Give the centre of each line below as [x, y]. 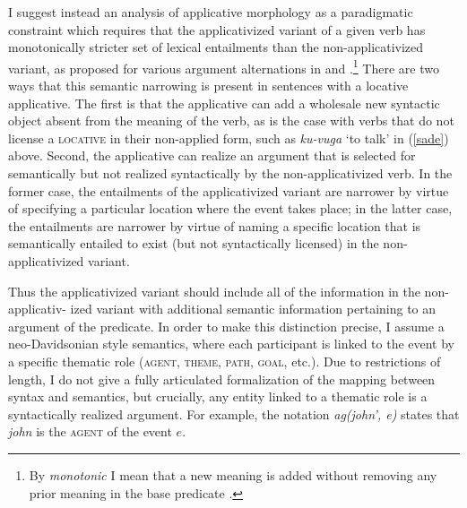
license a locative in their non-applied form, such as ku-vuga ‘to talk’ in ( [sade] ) [229, 138]
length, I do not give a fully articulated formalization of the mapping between [222, 379]
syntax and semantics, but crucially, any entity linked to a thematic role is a [218, 396]
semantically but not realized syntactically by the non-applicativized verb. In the [230, 173]
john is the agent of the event [90, 431]
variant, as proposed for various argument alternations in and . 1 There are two [224, 66]
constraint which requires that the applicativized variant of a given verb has [217, 29]
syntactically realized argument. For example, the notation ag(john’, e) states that [234, 413]
